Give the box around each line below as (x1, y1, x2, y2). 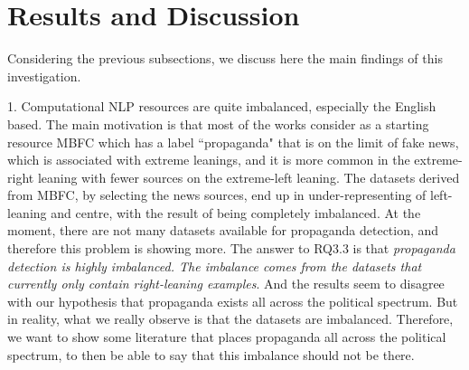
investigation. (7, 66, 81, 85)
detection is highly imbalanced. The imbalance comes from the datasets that (7, 256, 422, 275)
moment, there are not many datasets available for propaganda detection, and (7, 221, 439, 240)
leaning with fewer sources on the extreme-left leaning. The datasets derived (37, 167, 460, 186)
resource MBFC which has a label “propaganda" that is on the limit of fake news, (7, 132, 459, 151)
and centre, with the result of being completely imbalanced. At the (51, 203, 421, 222)
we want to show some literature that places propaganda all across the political (7, 327, 446, 346)
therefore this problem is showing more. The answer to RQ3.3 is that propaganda (7, 239, 455, 258)
